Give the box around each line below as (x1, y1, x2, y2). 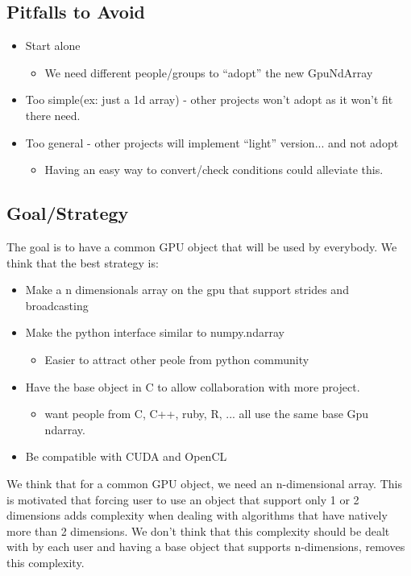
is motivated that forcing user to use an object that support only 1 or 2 (6, 491, 359, 508)
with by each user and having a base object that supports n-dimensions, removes (6, 538, 405, 555)
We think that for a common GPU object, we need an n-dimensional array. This (6, 474, 402, 491)
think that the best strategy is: (6, 254, 159, 271)
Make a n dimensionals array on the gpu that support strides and (25, 281, 349, 298)
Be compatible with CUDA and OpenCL (25, 448, 227, 465)
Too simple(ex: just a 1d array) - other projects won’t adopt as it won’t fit (25, 91, 393, 108)
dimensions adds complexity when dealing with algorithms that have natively (6, 507, 388, 524)
